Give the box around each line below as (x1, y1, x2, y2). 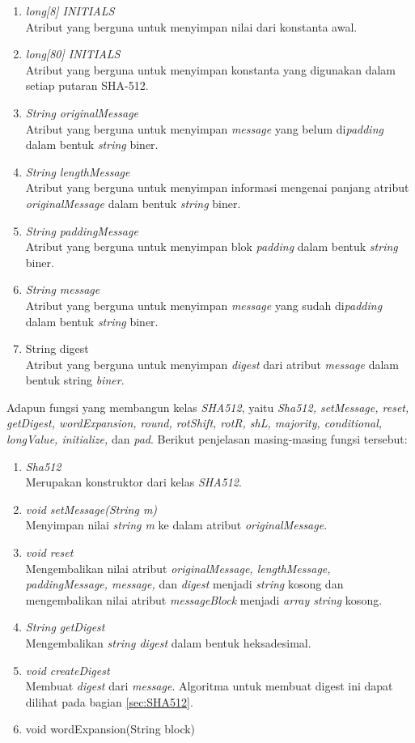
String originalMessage (25, 104, 139, 121)
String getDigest (25, 618, 105, 635)
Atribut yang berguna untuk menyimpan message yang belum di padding (25, 120, 383, 137)
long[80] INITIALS (25, 45, 121, 62)
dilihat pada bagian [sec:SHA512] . (25, 693, 193, 710)
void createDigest (25, 661, 110, 678)
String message (25, 281, 100, 298)
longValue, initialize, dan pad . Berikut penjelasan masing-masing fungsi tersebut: (6, 431, 408, 448)
